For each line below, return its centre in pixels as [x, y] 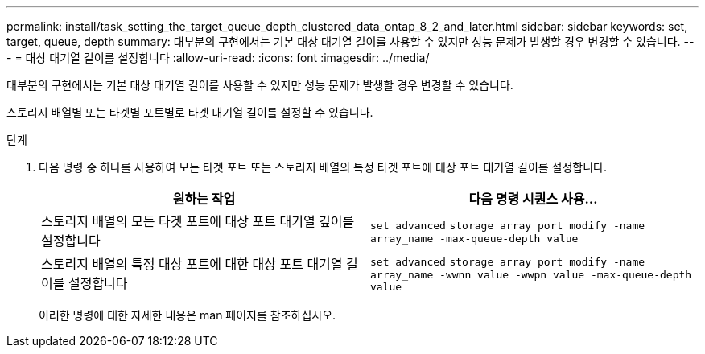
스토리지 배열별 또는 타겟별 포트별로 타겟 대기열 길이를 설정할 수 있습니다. [190, 112]
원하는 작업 [204, 199]
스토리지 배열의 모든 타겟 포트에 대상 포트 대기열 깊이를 [198, 221]
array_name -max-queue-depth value [474, 238]
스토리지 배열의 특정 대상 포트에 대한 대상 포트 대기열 [192, 264]
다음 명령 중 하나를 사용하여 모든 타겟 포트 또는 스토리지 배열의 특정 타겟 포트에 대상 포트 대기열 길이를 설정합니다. [323, 167]
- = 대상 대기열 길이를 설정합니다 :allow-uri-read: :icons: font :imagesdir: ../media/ [218, 58]
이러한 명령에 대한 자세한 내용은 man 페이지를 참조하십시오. [188, 315]
